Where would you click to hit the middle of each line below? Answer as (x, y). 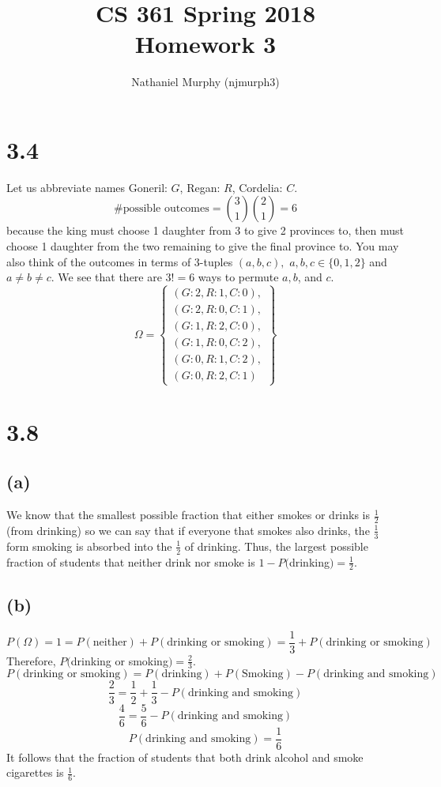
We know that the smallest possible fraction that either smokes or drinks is (188, 515)
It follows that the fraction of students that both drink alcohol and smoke (185, 757)
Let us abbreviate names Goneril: (87, 187)
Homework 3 (205, 44)
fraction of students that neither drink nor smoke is (131, 561)
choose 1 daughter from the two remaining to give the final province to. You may (203, 246)
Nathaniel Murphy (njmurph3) (205, 82)
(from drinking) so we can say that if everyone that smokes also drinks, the (188, 530)
